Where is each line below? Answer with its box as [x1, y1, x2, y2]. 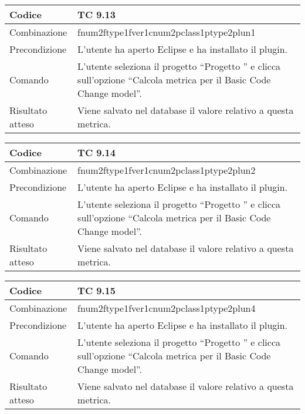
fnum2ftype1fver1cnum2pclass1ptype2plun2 [77, 163, 256, 177]
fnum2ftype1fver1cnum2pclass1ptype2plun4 [77, 301, 256, 315]
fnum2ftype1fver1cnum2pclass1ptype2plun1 [77, 25, 256, 39]
